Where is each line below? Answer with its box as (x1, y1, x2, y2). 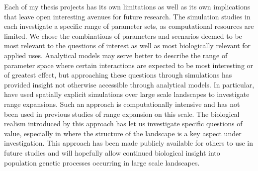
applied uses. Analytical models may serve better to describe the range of (4, 50, 228, 60)
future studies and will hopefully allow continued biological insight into (4, 147, 220, 158)
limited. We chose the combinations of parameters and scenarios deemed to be (4, 30, 242, 41)
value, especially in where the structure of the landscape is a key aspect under (4, 128, 242, 138)
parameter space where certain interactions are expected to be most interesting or (4, 60, 254, 70)
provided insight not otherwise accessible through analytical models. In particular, (4, 79, 255, 89)
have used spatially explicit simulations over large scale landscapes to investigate (4, 89, 250, 99)
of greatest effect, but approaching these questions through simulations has (4, 70, 232, 80)
